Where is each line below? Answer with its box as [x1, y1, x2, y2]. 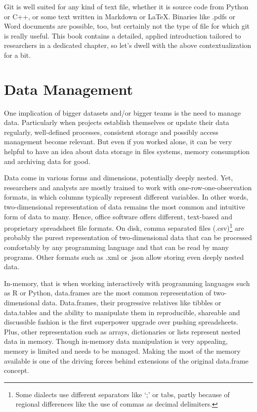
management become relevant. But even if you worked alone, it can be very [4, 136, 232, 147]
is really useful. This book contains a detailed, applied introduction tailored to [4, 30, 241, 41]
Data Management [4, 79, 133, 99]
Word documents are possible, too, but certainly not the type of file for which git [4, 21, 250, 31]
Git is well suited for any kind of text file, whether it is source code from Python [4, 1, 249, 11]
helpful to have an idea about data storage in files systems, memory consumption [4, 146, 250, 157]
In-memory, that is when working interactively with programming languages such [4, 278, 250, 288]
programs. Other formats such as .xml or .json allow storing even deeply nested [4, 251, 244, 262]
